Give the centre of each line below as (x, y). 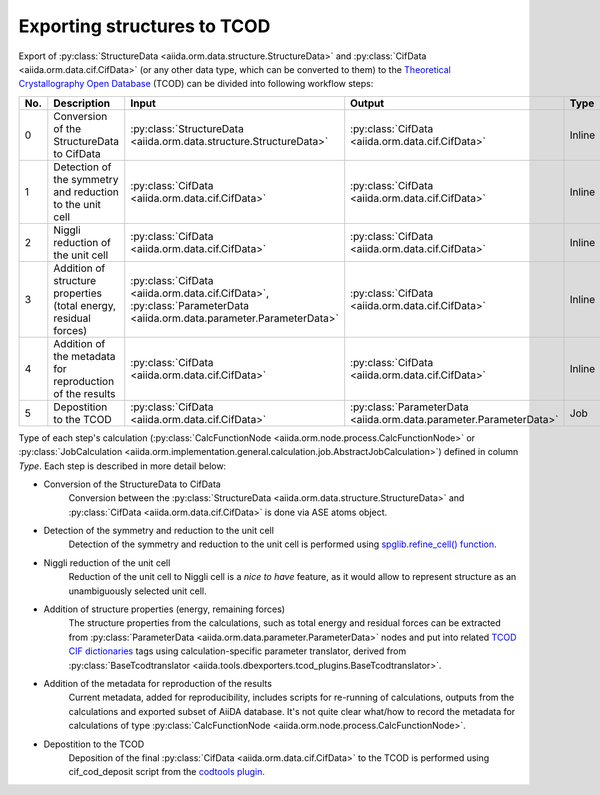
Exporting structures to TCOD (144, 26)
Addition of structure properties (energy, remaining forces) (164, 609)
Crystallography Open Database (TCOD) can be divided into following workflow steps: (196, 84)
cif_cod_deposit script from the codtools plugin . (166, 772)
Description (81, 103)
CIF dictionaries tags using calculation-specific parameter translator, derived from (237, 651)
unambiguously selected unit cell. (137, 591)
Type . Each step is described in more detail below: (122, 466)
